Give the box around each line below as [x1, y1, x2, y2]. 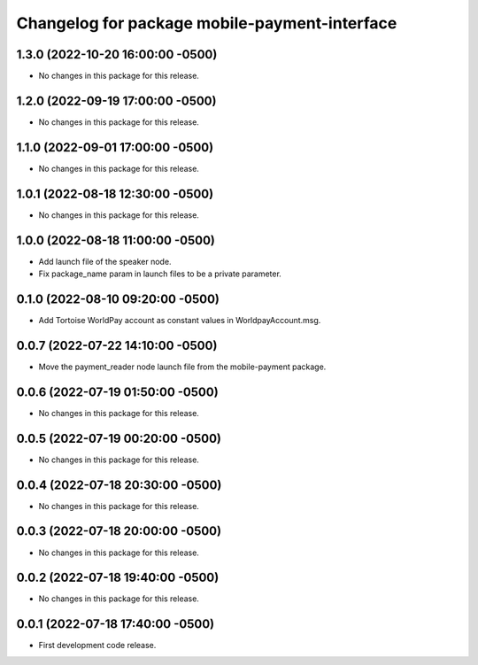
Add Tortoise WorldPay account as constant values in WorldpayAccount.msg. [38, 314, 321, 325]
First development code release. [38, 640, 157, 651]
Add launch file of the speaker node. [38, 256, 172, 267]
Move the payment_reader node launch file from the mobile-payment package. [38, 361, 327, 372]
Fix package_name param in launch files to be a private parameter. [38, 268, 282, 279]
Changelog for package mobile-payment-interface [16, 13, 397, 33]
